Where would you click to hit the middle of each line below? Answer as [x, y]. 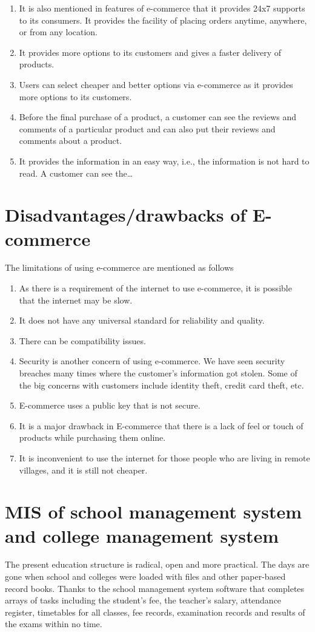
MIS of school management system [154, 511]
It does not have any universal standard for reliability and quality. [142, 320]
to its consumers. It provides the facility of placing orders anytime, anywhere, [163, 20]
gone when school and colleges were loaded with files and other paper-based [145, 576]
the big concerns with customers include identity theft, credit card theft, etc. [161, 385]
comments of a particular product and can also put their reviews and [147, 128]
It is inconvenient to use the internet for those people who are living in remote [164, 457]
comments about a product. [71, 141]
